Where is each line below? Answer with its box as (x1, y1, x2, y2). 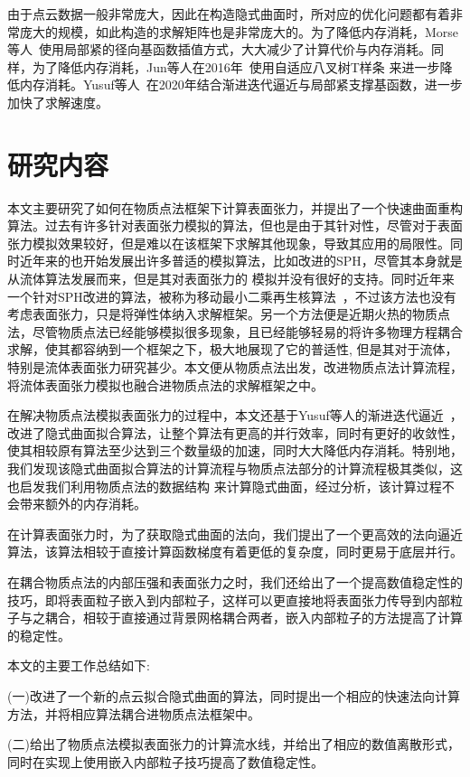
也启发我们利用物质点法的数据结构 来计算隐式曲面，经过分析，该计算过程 (7, 476, 442, 495)
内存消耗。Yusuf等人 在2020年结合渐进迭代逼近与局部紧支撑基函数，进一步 (19, 75, 463, 94)
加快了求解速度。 (7, 92, 108, 111)
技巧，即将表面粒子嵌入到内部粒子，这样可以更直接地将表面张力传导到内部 (7, 590, 450, 609)
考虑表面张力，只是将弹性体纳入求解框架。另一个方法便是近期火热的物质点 (7, 304, 450, 323)
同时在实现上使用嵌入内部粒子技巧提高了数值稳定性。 (7, 752, 324, 771)
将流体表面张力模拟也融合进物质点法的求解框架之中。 (7, 375, 324, 394)
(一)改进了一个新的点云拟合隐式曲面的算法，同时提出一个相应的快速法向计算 (7, 686, 460, 705)
